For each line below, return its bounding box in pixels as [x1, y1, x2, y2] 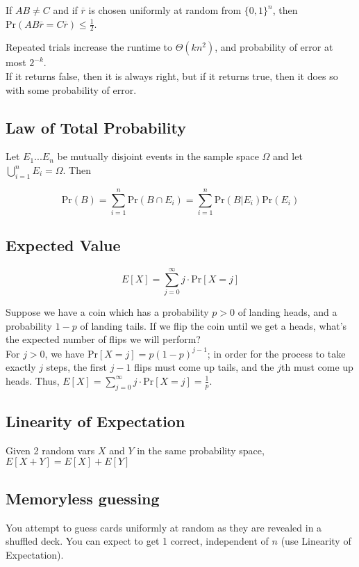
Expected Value [6, 234, 121, 256]
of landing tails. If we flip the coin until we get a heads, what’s [80, 318, 347, 333]
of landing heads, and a [237, 305, 337, 319]
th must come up [281, 360, 353, 374]
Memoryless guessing [6, 487, 160, 509]
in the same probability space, [137, 442, 265, 457]
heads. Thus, [6, 373, 60, 388]
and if [53, 3, 78, 17]
